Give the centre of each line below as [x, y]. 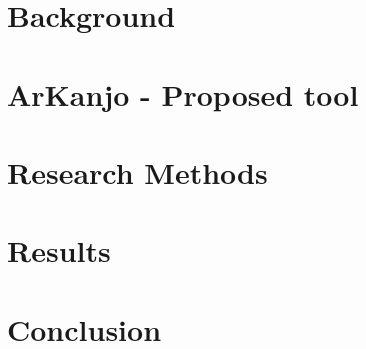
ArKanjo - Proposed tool [183, 93]
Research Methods [137, 171]
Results [59, 250]
